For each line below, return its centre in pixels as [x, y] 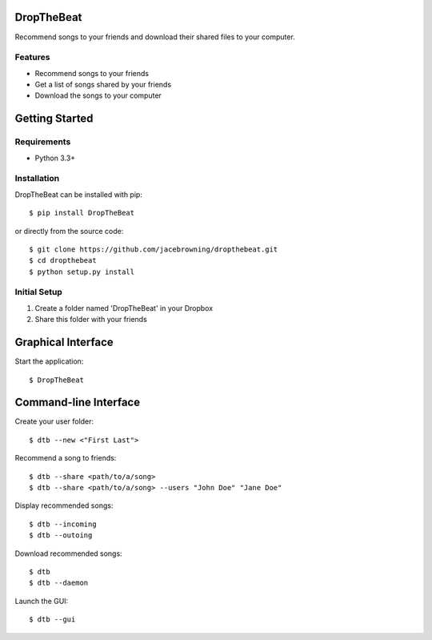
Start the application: [49, 361]
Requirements [43, 142]
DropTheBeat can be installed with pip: [79, 194]
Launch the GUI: [42, 601]
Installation [37, 179]
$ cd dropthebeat [63, 261]
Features [32, 58]
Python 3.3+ [55, 158]
